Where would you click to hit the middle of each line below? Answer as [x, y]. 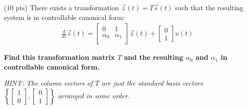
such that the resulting [209, 7]
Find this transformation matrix [60, 57]
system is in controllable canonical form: [64, 17]
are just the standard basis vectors [152, 83]
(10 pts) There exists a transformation [62, 7]
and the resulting [154, 57]
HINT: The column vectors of [48, 83]
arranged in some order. [94, 95]
